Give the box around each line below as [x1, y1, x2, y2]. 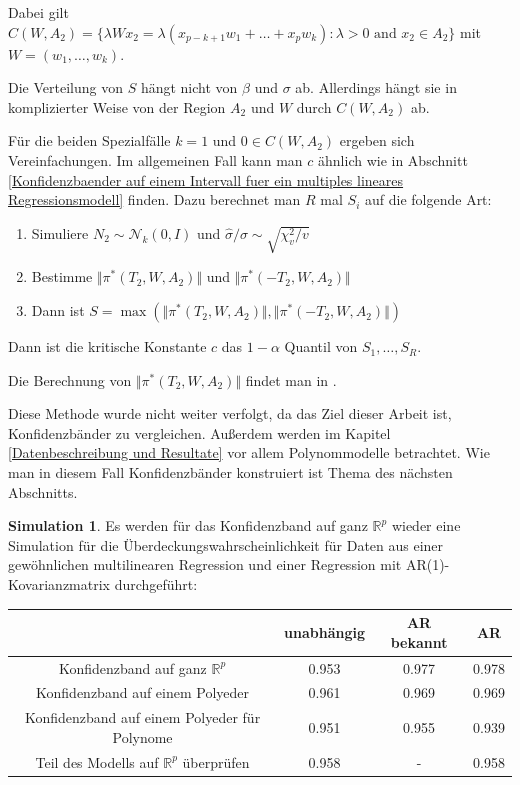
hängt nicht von [140, 77, 238, 98]
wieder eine [391, 515, 461, 536]
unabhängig [284, 621, 366, 642]
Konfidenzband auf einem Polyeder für [24, 707, 261, 728]
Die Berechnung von [8, 369, 132, 390]
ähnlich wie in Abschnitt [318, 149, 468, 170]
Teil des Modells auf [35, 751, 159, 772]
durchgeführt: [114, 574, 198, 595]
